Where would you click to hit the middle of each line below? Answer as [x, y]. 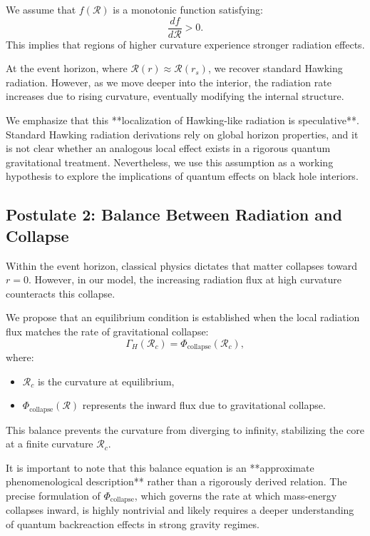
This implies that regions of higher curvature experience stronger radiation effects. [185, 44]
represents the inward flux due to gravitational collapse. [204, 405]
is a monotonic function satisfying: [188, 9]
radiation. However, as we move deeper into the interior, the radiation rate [169, 82]
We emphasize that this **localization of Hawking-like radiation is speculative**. [183, 120]
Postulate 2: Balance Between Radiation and [174, 214]
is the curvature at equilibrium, [106, 381]
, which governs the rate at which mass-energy [236, 496]
